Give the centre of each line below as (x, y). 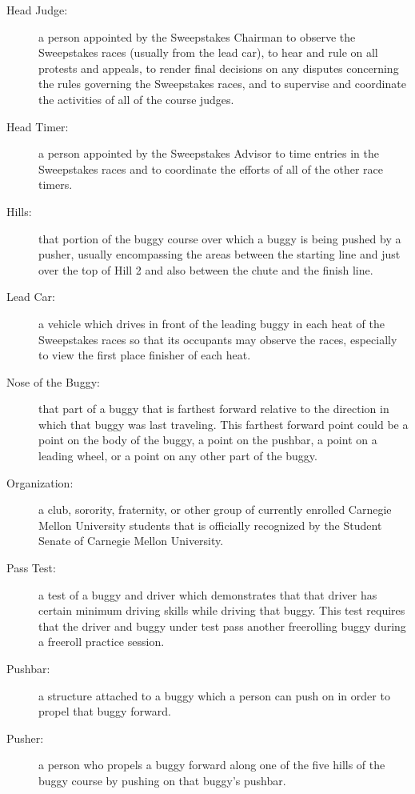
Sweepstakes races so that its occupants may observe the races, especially (218, 339)
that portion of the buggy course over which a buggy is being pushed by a (220, 238)
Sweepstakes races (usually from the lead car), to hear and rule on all (208, 52)
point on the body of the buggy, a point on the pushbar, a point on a (208, 440)
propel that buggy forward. (105, 711)
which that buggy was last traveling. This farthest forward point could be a (223, 424)
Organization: (40, 482)
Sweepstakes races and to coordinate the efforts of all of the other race (211, 168)
